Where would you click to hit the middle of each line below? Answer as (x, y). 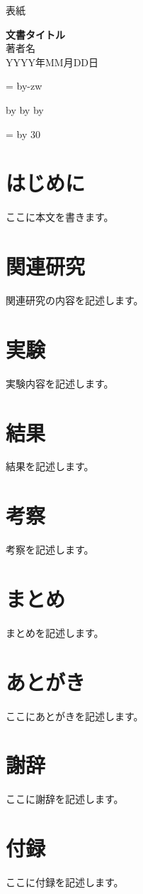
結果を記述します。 (50, 466)
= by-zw (24, 86)
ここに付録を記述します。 (65, 882)
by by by (25, 109)
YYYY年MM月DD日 (52, 62)
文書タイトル (35, 34)
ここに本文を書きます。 (60, 217)
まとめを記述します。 (55, 632)
